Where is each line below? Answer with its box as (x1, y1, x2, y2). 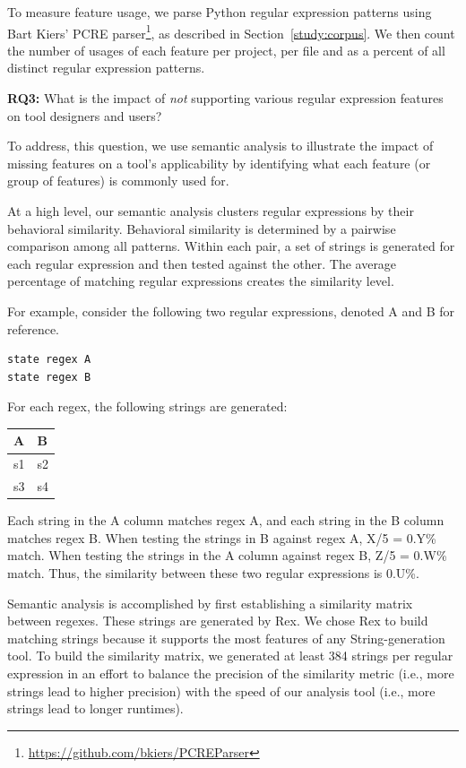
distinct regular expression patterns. (7, 58, 205, 77)
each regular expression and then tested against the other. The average (7, 254, 397, 272)
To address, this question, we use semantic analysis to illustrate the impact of (7, 136, 434, 155)
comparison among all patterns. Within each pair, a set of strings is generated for (7, 237, 455, 255)
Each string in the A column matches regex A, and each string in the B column (7, 511, 444, 530)
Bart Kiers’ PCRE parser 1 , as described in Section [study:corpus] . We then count (7, 21, 455, 42)
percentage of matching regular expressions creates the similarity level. (7, 272, 394, 290)
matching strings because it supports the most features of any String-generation (7, 628, 445, 647)
